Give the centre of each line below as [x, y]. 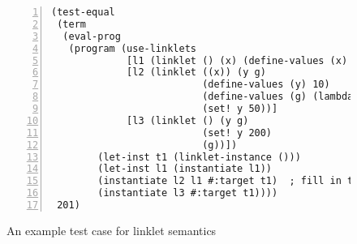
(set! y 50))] [240, 109]
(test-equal [83, 12]
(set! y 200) [237, 133]
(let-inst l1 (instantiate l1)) [185, 169]
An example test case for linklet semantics [112, 230]
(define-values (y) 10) [266, 85]
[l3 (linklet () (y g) [188, 120]
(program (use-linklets [132, 48]
